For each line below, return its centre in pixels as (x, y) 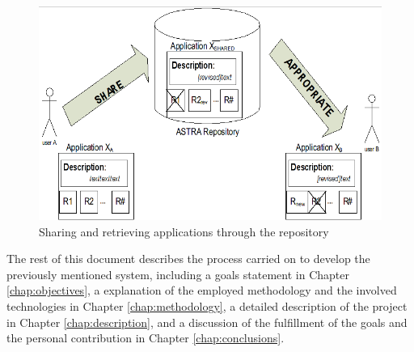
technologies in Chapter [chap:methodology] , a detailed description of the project (207, 306)
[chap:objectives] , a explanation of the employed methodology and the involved (202, 290)
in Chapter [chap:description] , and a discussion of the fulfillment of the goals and (207, 322)
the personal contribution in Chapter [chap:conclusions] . (146, 338)
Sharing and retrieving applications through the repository (184, 231)
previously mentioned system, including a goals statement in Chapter (178, 274)
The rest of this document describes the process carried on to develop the (188, 259)
